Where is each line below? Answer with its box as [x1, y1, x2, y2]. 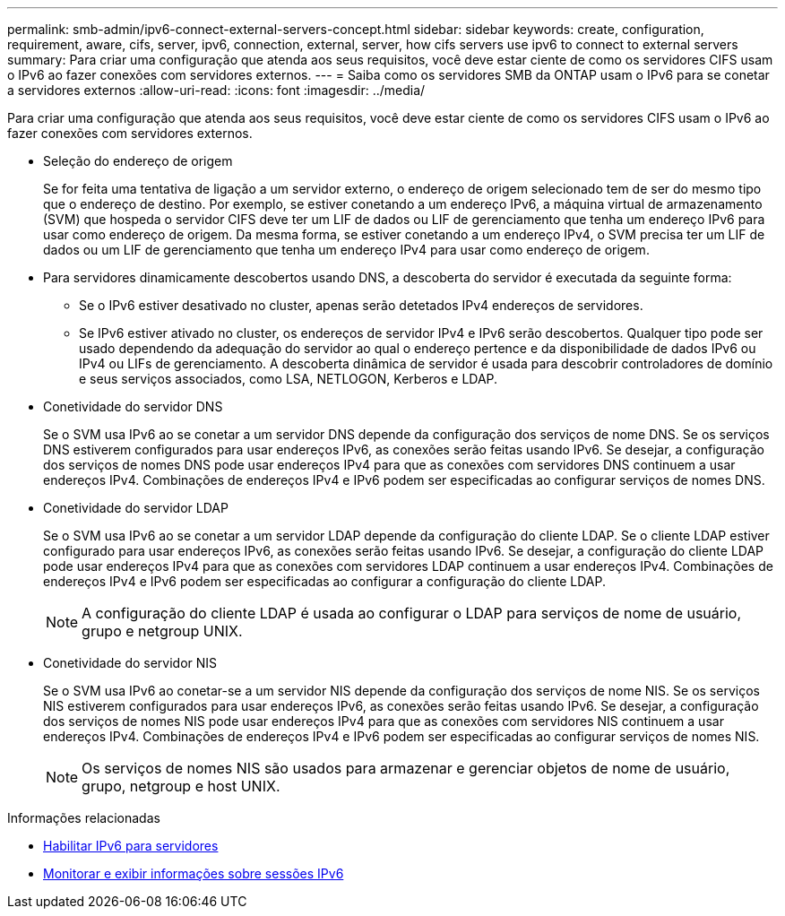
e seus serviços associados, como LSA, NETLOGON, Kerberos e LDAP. [79, 371, 498, 386]
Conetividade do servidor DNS [43, 399, 223, 414]
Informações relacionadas [7, 810, 160, 825]
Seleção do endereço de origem [43, 153, 233, 169]
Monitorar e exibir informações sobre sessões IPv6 [43, 866, 344, 881]
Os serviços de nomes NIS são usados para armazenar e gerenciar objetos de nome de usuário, [82, 759, 730, 777]
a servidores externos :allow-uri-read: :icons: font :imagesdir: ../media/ [7, 82, 426, 98]
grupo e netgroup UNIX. [82, 622, 243, 640]
